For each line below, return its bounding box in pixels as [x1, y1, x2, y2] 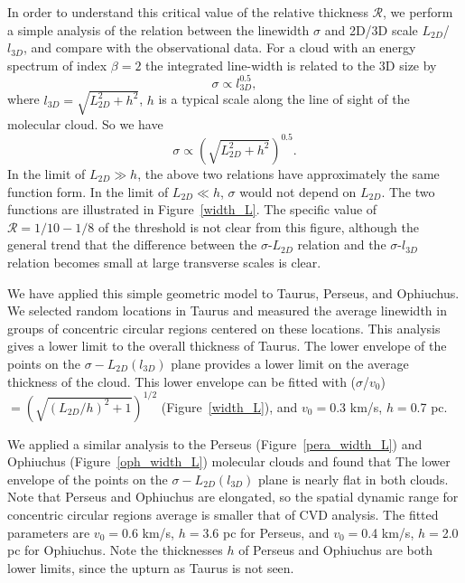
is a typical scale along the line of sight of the [158, 89, 410, 108]
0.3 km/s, [330, 397, 383, 416]
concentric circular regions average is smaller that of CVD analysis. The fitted [7, 504, 439, 523]
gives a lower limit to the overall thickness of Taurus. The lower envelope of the [7, 336, 447, 355]
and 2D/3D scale [324, 20, 418, 39]
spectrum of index [7, 55, 107, 74]
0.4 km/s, [361, 522, 414, 541]
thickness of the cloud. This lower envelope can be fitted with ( [7, 371, 357, 390]
